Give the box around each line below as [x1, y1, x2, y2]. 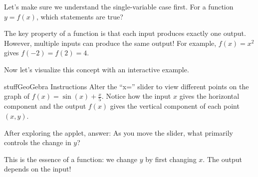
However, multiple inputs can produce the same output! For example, [4, 37, 217, 48]
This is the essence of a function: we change [4, 154, 138, 164]
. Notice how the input [101, 91, 171, 101]
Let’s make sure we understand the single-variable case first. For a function [4, 1, 234, 11]
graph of [4, 91, 30, 101]
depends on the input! [4, 164, 71, 174]
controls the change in [4, 137, 71, 148]
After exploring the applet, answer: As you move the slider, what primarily [4, 127, 233, 138]
